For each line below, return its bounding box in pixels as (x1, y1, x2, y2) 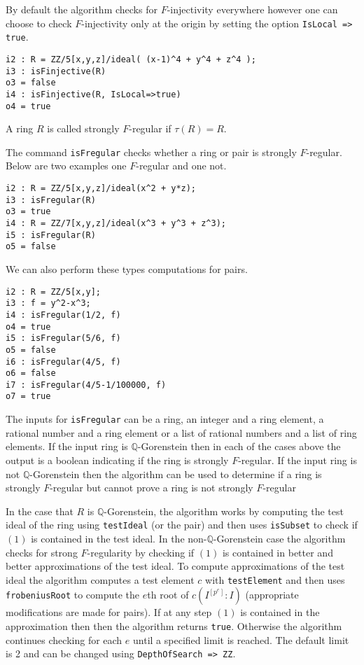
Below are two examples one (6, 158, 127, 173)
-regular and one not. (136, 158, 227, 173)
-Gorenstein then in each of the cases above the (137, 439, 341, 454)
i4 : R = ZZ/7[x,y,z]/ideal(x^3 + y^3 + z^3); (6, 218, 226, 228)
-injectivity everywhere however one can (167, 2, 338, 16)
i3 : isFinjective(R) (6, 66, 106, 76)
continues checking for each (6, 632, 122, 647)
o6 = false (6, 368, 56, 379)
